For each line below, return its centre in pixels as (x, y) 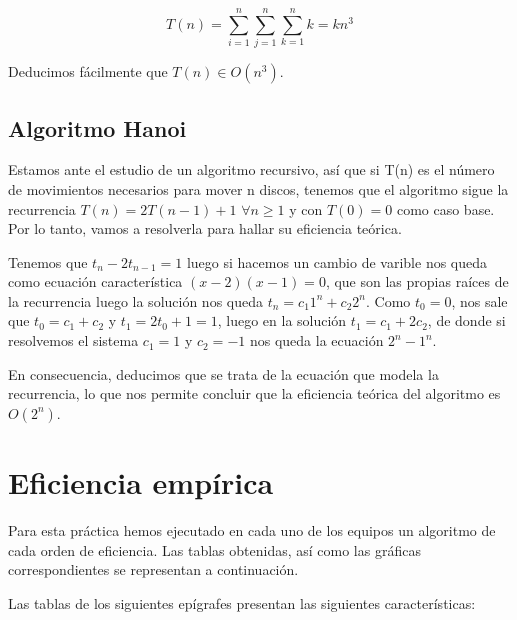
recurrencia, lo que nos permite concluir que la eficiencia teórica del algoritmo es (254, 393)
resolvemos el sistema (73, 340)
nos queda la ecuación (316, 340)
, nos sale (479, 300)
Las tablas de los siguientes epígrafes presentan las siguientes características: (242, 602)
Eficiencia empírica (141, 482)
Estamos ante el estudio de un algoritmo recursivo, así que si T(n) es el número (251, 169)
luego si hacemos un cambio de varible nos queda (337, 261)
